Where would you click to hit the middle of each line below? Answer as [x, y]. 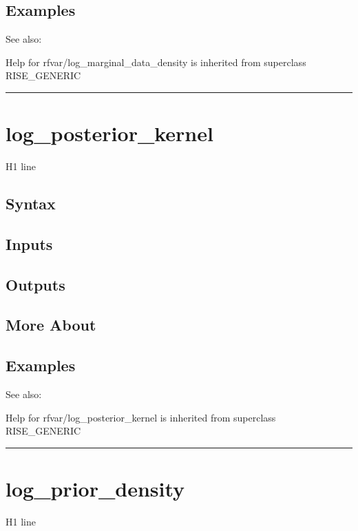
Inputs [29, 243]
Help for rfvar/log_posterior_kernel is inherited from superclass [141, 417]
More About [51, 325]
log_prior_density [95, 488]
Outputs [35, 284]
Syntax [31, 204]
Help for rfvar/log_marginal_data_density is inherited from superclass [156, 62]
